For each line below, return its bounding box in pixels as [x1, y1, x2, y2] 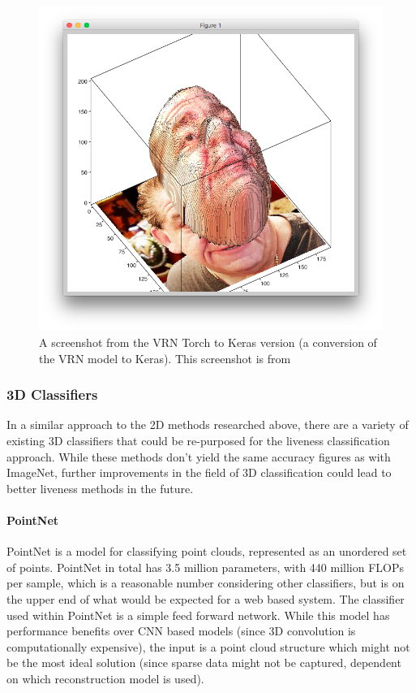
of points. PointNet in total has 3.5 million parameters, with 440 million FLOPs [6, 558, 405, 575]
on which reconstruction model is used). [6, 669, 204, 687]
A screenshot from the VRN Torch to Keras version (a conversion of [39, 333, 377, 350]
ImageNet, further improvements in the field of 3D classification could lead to [6, 464, 392, 481]
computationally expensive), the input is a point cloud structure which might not [6, 638, 410, 655]
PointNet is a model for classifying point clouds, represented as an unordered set [6, 543, 407, 560]
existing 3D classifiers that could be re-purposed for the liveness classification [6, 431, 390, 448]
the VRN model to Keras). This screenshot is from [39, 349, 291, 366]
